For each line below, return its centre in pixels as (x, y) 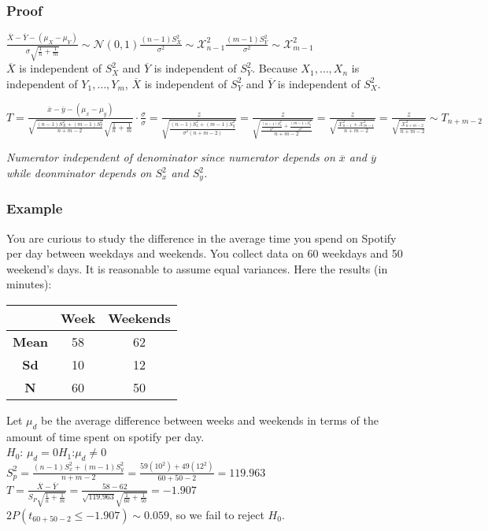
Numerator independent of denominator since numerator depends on (171, 157)
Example (35, 208)
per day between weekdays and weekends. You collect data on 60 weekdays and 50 (205, 253)
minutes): (29, 284)
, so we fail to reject (216, 514)
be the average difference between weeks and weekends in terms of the (210, 420)
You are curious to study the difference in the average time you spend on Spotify (201, 238)
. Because (275, 68)
